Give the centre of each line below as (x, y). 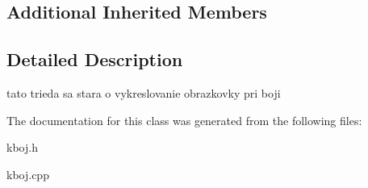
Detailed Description (95, 59)
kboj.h (22, 147)
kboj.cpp (28, 174)
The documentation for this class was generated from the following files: (184, 120)
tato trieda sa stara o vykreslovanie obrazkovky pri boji (144, 92)
